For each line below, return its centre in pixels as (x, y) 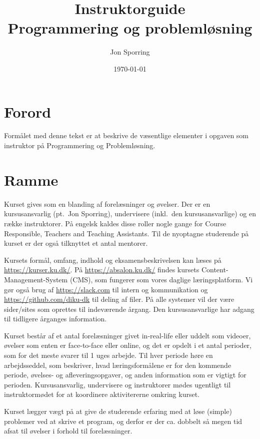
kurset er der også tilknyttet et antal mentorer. (76, 243)
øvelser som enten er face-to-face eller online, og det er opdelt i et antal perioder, (128, 345)
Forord (28, 111)
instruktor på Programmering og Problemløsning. (80, 145)
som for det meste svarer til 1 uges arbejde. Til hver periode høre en (108, 355)
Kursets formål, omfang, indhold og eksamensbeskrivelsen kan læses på (113, 260)
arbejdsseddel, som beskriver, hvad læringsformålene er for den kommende (118, 365)
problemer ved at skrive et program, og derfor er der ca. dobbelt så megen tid (123, 421)
